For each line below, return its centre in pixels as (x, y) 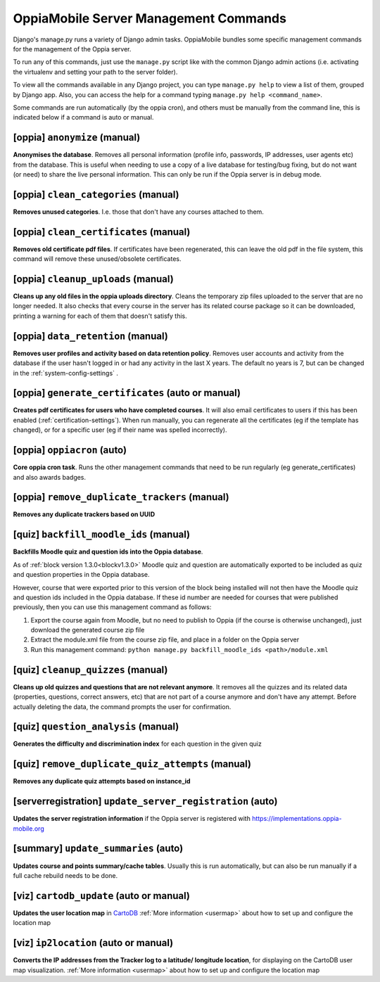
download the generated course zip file (88, 630)
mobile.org (29, 828)
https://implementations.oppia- (297, 819)
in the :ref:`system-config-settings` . (66, 373)
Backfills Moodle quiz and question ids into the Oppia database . (108, 551)
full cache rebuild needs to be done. (65, 875)
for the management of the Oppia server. (72, 49)
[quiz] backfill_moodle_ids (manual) (101, 535)
